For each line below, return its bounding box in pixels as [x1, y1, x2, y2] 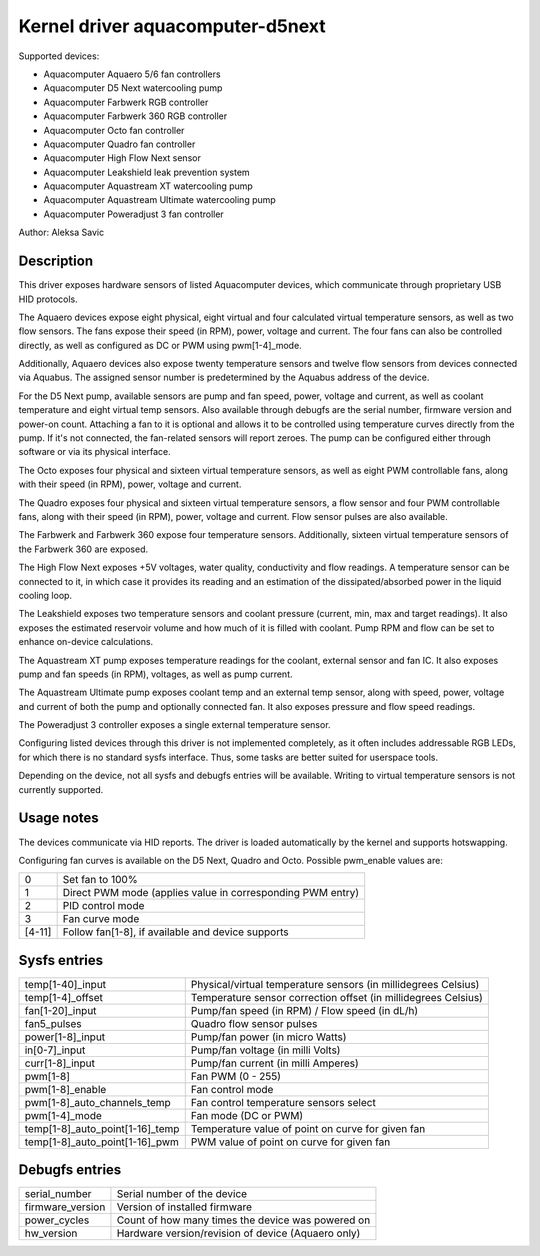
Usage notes [18, 810, 99, 827]
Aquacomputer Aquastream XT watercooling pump [43, 180, 254, 192]
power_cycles [24, 1213, 90, 1227]
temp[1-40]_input [24, 977, 107, 991]
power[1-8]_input [24, 1030, 106, 1044]
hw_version [24, 1226, 78, 1240]
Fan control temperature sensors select [190, 1095, 377, 1109]
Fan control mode [190, 1082, 274, 1096]
